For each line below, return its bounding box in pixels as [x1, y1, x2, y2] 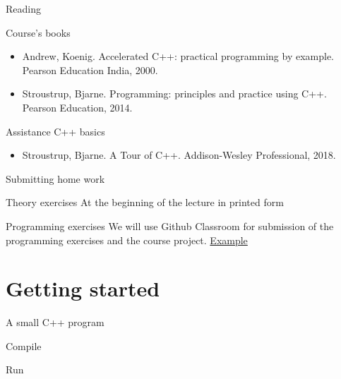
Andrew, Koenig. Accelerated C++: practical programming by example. [22, 49, 334, 64]
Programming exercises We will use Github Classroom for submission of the [6, 218, 334, 233]
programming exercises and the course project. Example [6, 232, 248, 247]
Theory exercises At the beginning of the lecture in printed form [6, 195, 284, 210]
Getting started [6, 274, 160, 303]
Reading [6, 1, 41, 16]
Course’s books [6, 25, 71, 40]
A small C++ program [6, 315, 104, 330]
